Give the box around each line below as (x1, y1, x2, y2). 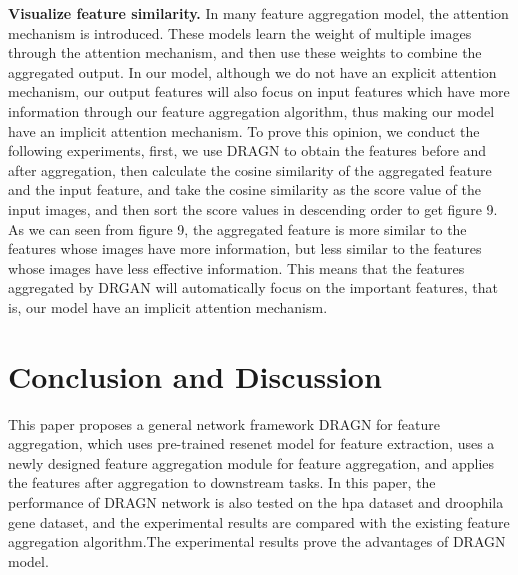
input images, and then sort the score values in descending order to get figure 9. (8, 198, 498, 219)
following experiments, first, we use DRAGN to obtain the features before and (8, 140, 487, 161)
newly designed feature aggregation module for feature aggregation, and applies (8, 452, 495, 473)
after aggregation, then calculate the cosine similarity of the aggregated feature (8, 159, 492, 180)
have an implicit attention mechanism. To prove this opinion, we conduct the (8, 120, 480, 141)
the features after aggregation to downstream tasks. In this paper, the (8, 472, 436, 493)
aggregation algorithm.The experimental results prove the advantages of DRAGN (8, 531, 506, 552)
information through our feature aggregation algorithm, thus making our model (8, 100, 495, 121)
